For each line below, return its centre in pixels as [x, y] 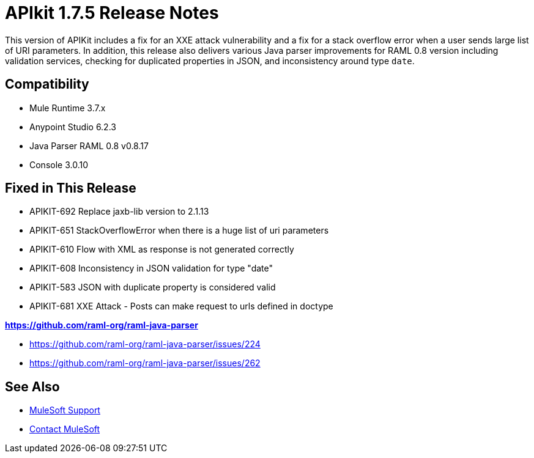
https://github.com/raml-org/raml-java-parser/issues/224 [145, 344]
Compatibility [47, 84]
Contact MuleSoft [65, 429]
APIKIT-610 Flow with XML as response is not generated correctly [162, 249]
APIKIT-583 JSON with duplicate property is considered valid [153, 287]
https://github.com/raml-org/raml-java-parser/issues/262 [145, 363]
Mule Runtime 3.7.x [68, 108]
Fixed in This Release [71, 188]
